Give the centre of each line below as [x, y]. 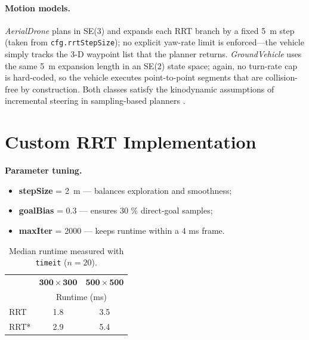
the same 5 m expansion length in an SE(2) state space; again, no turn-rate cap [151, 65]
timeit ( [51, 262]
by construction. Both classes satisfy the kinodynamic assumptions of [147, 89]
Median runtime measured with [67, 250]
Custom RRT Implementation [131, 142]
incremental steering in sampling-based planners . [95, 101]
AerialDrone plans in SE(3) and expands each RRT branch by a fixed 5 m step [150, 30]
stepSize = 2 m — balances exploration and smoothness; [125, 190]
